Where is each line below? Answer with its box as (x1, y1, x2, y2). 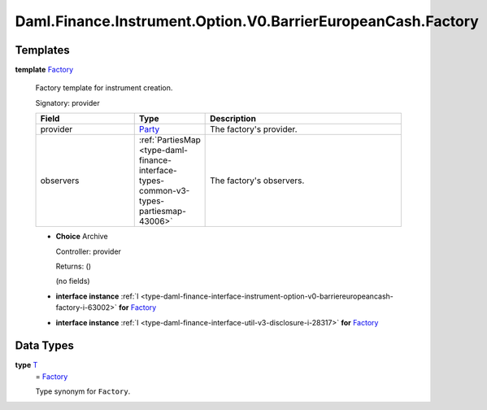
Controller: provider (55, 246, 122, 256)
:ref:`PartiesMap (138, 134, 201, 146)
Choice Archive (55, 232, 109, 242)
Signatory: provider (35, 98, 101, 107)
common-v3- (138, 185, 190, 197)
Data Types (15, 338, 75, 353)
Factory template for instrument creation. (35, 83, 173, 93)
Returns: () (55, 261, 92, 272)
